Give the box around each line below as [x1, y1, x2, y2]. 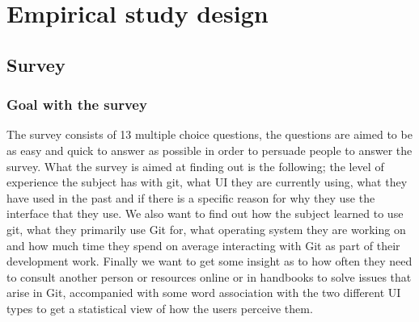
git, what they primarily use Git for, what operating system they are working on [6, 220, 406, 237]
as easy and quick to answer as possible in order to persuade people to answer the [6, 141, 413, 158]
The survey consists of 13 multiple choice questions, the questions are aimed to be [6, 126, 413, 143]
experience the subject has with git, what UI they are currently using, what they [6, 174, 408, 190]
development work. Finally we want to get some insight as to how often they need [6, 253, 413, 270]
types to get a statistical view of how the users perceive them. [6, 299, 313, 316]
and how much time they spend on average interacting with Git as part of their [6, 236, 400, 253]
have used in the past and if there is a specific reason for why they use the [6, 189, 375, 206]
